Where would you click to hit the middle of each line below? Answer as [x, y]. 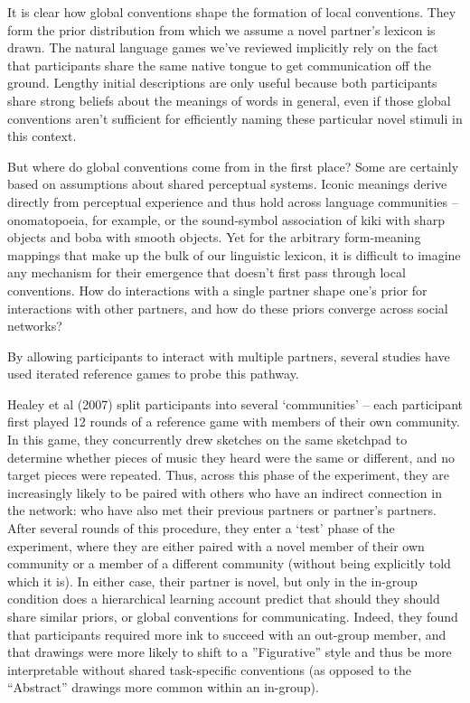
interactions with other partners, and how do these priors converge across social [228, 308]
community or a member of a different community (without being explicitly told [229, 563]
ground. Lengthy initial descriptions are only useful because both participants [222, 83]
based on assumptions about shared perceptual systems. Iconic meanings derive [227, 184]
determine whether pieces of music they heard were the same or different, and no [231, 457]
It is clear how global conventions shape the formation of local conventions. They [232, 12]
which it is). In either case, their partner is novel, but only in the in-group [212, 581]
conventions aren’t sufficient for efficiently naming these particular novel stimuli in [235, 118]
